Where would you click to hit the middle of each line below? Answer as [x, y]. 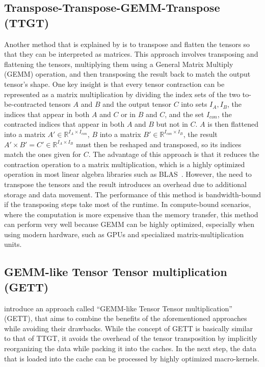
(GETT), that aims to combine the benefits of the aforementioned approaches [126, 318]
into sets [194, 104]
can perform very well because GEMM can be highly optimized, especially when [129, 224]
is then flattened [233, 124]
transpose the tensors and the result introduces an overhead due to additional [125, 184]
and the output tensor [137, 104]
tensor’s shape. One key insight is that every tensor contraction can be [114, 84]
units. [13, 244]
